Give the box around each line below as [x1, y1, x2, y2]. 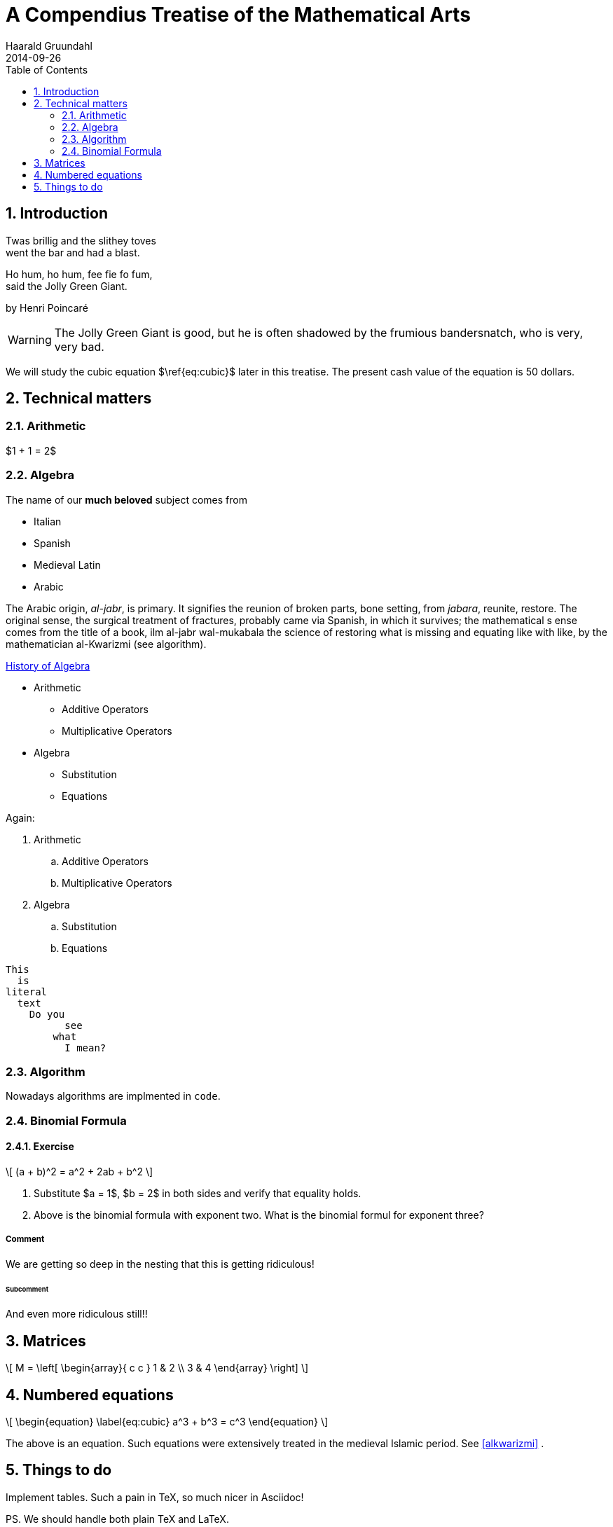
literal [6, 986, 48, 997]
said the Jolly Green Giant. [6, 279, 128, 292]
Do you [29, 1008, 65, 1020]
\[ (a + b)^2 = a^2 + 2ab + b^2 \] [6, 1165, 153, 1177]
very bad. [54, 339, 104, 354]
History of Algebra [6, 659, 90, 672]
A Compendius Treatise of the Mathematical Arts [6, 3, 471, 27]
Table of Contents [6, 63, 88, 76]
